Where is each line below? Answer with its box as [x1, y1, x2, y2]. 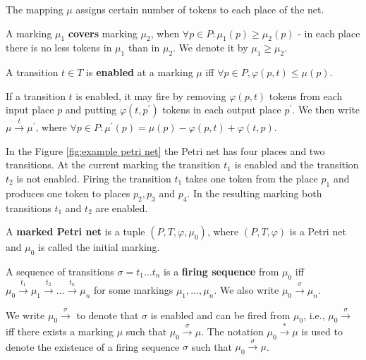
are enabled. [95, 200, 148, 215]
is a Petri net [289, 224, 346, 239]
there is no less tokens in [6, 40, 112, 55]
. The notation [201, 323, 264, 338]
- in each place [298, 25, 360, 40]
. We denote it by [173, 40, 248, 55]
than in [128, 40, 160, 55]
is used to [301, 323, 343, 338]
